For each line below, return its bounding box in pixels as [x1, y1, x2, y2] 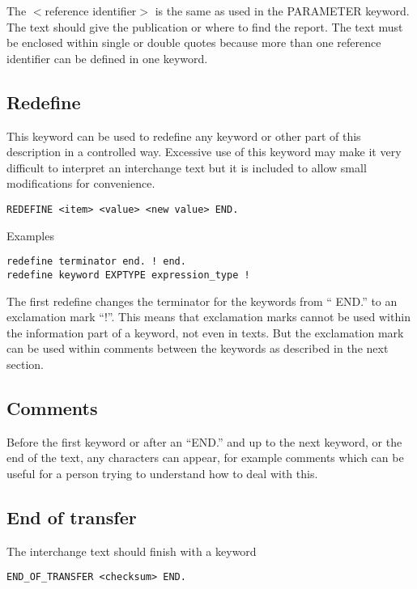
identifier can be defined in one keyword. [6, 49, 208, 66]
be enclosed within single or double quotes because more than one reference [6, 34, 381, 51]
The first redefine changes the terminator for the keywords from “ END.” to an [6, 292, 398, 309]
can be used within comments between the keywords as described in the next [6, 340, 389, 357]
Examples [6, 227, 54, 244]
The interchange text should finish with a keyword [6, 542, 257, 559]
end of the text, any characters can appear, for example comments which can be [6, 449, 404, 466]
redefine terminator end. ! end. [6, 256, 186, 268]
